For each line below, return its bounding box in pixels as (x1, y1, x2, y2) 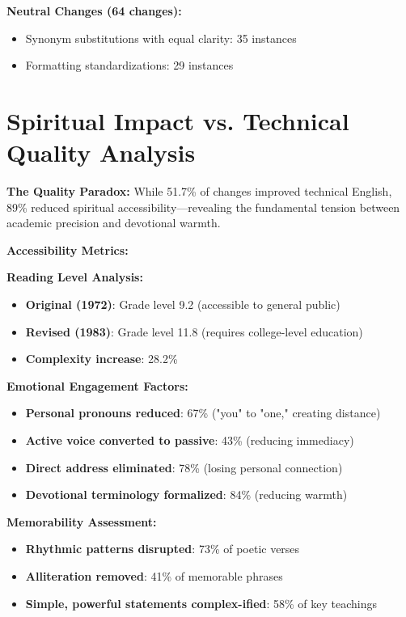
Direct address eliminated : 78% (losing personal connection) (25, 459, 343, 475)
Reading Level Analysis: (6, 268, 143, 285)
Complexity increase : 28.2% (25, 350, 178, 367)
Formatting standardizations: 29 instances (25, 57, 234, 74)
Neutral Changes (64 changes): (6, 2, 182, 19)
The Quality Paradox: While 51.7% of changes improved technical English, (6, 183, 392, 200)
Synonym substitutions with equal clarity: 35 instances (25, 29, 297, 46)
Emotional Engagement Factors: (6, 377, 188, 394)
